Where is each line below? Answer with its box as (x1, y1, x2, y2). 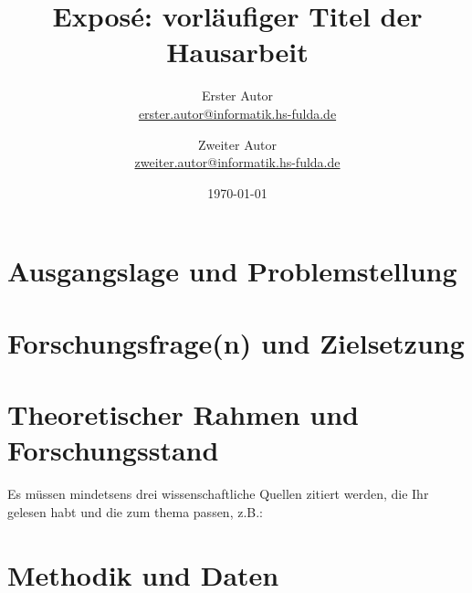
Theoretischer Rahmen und (7, 396, 359, 433)
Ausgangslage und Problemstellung (7, 252, 457, 290)
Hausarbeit (166, 33, 309, 70)
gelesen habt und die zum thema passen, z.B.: (7, 502, 264, 521)
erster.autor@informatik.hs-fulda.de (138, 103, 337, 122)
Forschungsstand (7, 431, 219, 469)
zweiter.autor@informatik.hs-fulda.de (134, 153, 341, 172)
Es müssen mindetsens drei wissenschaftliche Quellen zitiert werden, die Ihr (7, 484, 429, 503)
